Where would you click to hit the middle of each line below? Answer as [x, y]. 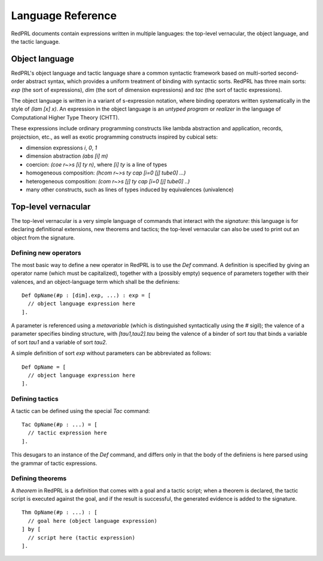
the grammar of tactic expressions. [54, 463]
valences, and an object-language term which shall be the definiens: [95, 281]
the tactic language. [36, 41]
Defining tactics [35, 399]
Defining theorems [39, 479]
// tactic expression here [67, 433]
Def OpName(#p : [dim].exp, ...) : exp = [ [86, 295]
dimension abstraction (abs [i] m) [67, 156]
